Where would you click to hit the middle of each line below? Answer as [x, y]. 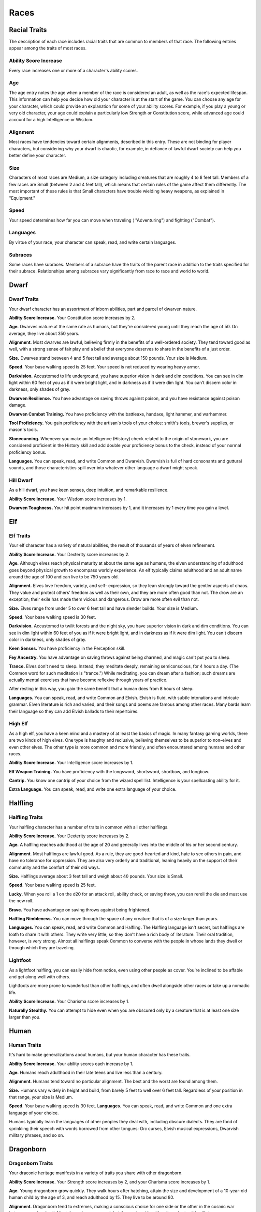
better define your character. [37, 156]
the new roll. [21, 901]
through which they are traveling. [42, 948]
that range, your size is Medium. [41, 1097]
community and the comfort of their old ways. [54, 867]
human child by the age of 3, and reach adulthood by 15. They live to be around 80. [92, 1197]
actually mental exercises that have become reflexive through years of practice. [88, 680]
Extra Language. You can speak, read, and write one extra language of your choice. [93, 789]
